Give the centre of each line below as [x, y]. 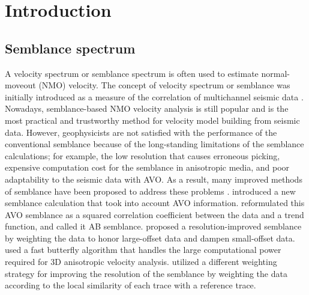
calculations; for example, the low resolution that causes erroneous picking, [142, 155]
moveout [20, 85]
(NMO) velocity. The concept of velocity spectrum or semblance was [164, 85]
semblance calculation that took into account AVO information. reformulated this [155, 203]
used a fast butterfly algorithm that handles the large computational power [143, 250]
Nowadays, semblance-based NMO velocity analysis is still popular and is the [147, 108]
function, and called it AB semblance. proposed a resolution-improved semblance [153, 226]
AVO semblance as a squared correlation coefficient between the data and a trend [154, 214]
